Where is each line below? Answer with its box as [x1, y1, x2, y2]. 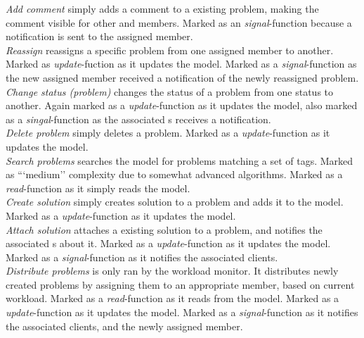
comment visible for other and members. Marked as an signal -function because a [6, 15, 352, 30]
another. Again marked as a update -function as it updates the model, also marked [6, 98, 358, 113]
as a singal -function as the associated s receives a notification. [6, 111, 271, 126]
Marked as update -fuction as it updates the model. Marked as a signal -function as [6, 56, 357, 71]
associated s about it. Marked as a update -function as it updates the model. [6, 236, 331, 251]
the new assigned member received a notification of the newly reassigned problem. [6, 70, 359, 84]
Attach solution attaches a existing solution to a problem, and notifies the [6, 222, 323, 237]
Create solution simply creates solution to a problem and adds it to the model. [6, 194, 344, 209]
